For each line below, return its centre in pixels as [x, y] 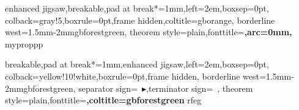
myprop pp [24, 43]
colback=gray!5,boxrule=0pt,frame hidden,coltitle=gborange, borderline [140, 20]
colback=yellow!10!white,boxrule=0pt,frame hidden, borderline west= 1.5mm [148, 76]
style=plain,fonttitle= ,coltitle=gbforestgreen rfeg [103, 100]
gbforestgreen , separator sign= [81, 88]
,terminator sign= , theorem [200, 88]
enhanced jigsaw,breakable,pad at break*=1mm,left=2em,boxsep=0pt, [137, 8]
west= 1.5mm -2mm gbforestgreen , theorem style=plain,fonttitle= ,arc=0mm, [149, 32]
